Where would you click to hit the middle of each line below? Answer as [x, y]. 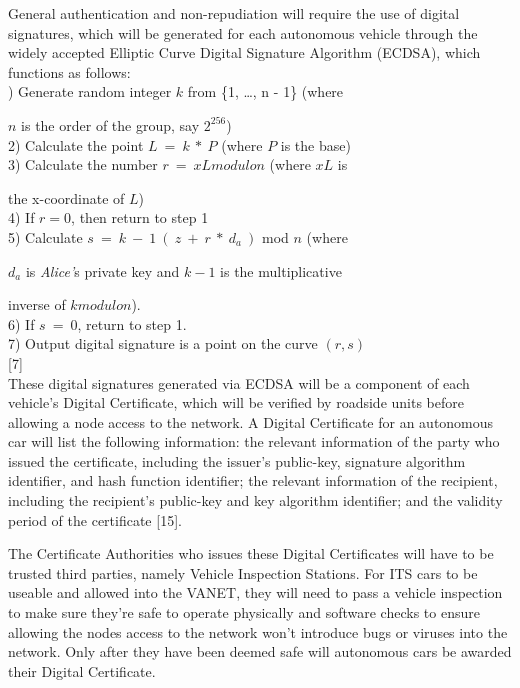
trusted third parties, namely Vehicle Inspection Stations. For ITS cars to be [243, 572]
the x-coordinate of [66, 197]
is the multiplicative [281, 270]
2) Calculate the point [76, 144]
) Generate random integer [90, 91]
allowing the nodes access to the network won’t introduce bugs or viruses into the [258, 631]
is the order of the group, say [110, 124]
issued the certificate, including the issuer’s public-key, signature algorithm [237, 460]
